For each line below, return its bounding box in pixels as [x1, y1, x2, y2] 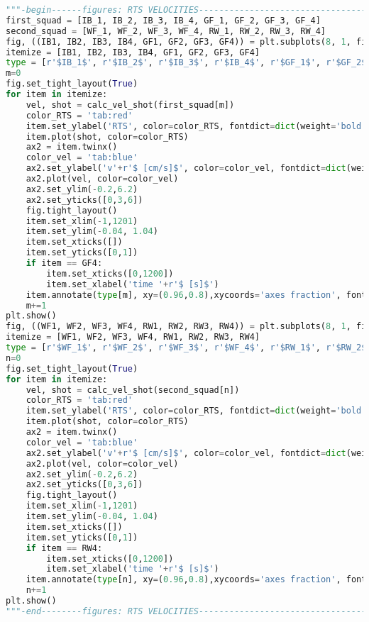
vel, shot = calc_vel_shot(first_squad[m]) [26, 99, 235, 110]
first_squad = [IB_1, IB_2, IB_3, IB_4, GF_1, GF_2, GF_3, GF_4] [6, 15, 321, 26]
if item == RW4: [26, 543, 103, 553]
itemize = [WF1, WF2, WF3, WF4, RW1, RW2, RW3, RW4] [6, 332, 260, 343]
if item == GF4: [26, 258, 103, 268]
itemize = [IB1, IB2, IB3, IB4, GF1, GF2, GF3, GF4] [6, 47, 260, 57]
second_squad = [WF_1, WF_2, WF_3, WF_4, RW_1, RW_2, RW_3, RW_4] [6, 26, 326, 36]
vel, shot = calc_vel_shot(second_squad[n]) [26, 384, 240, 395]
